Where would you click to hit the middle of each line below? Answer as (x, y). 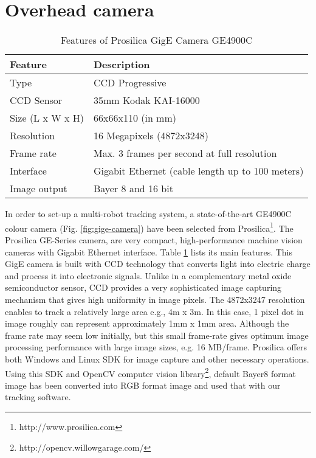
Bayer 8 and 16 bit (133, 189)
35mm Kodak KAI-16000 (146, 100)
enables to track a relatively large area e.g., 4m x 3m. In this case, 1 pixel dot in (154, 311)
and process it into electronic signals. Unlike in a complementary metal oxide (148, 275)
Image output (39, 189)
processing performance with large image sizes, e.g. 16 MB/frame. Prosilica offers (156, 347)
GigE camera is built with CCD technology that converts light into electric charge (158, 264)
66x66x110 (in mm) (135, 118)
